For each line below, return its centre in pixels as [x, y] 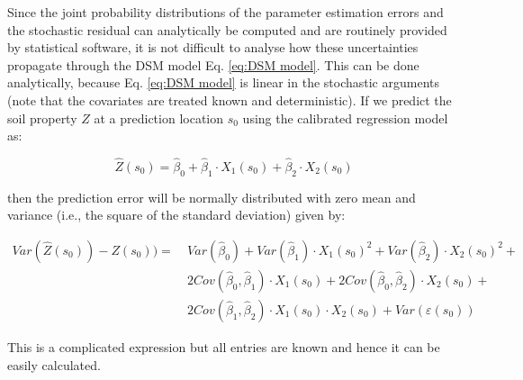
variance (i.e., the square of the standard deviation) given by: [176, 215]
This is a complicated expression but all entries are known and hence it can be [224, 347]
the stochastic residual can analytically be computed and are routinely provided [227, 29]
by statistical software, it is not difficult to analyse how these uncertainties [213, 47]
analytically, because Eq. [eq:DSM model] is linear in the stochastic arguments [223, 82]
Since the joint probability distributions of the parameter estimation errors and [225, 12]
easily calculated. [54, 364]
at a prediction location [159, 118]
